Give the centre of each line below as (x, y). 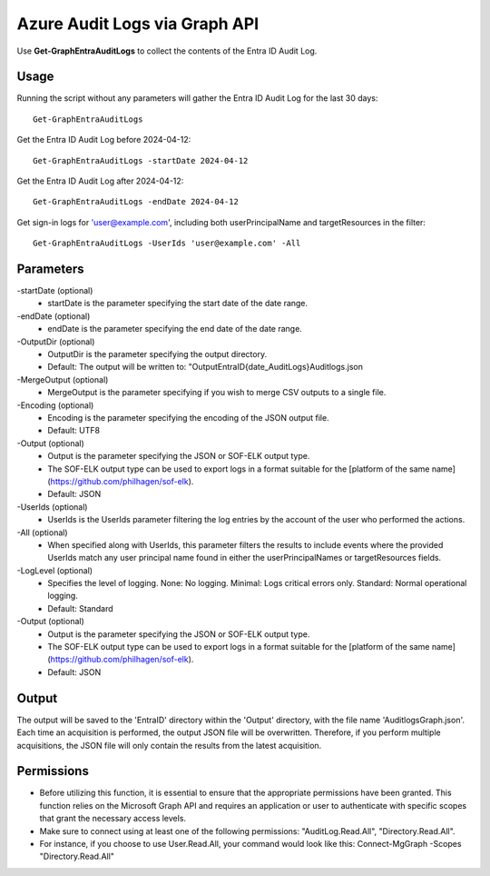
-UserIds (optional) (52, 507)
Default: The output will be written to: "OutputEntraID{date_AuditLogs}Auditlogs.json (205, 367)
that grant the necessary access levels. (113, 819)
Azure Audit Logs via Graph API (138, 24)
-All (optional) (42, 533)
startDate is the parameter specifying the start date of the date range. (178, 304)
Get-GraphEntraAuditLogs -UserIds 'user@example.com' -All (167, 244)
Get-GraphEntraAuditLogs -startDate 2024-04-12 (141, 160)
